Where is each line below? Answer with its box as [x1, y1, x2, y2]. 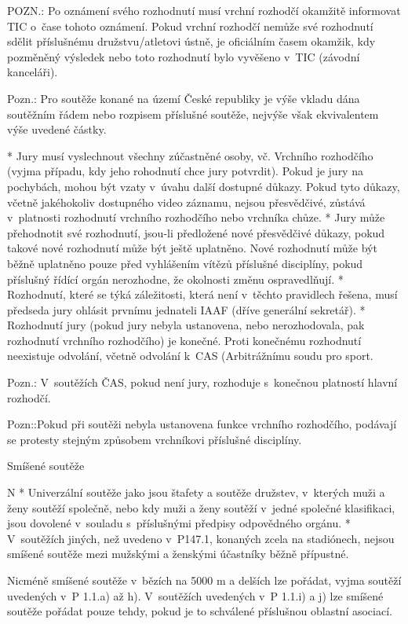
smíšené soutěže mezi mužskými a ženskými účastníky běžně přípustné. [7, 545, 349, 562]
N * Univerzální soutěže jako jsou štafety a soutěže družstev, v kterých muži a [7, 484, 385, 501]
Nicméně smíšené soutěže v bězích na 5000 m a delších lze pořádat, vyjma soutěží [7, 572, 402, 588]
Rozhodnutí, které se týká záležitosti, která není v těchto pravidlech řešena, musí [7, 286, 398, 303]
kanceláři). [7, 64, 58, 80]
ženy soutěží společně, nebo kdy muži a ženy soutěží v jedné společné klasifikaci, [7, 499, 395, 516]
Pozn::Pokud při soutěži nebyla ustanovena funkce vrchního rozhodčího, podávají [7, 416, 397, 432]
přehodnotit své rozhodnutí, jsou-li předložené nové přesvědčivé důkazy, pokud [7, 224, 385, 240]
